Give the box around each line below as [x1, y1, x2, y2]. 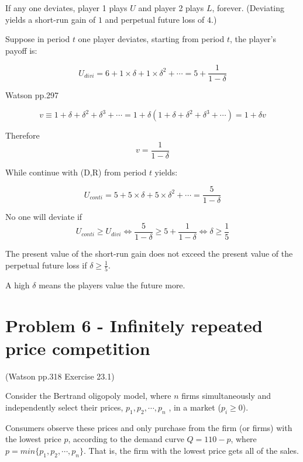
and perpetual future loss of [105, 13, 205, 25]
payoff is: [5, 44, 37, 56]
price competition [5, 336, 150, 360]
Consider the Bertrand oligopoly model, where [5, 389, 171, 402]
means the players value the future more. [39, 278, 185, 291]
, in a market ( [168, 401, 221, 413]
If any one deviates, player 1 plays [5, 2, 128, 13]
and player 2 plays [138, 2, 204, 13]
